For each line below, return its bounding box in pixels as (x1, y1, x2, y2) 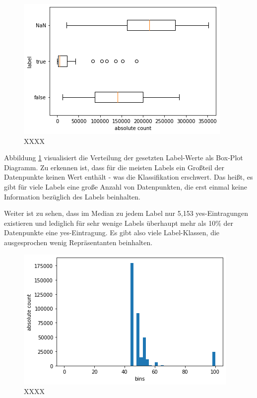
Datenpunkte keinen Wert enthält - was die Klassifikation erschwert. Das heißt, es (4, 172, 253, 182)
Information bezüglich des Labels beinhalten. (4, 191, 140, 201)
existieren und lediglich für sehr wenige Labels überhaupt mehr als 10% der (4, 217, 233, 228)
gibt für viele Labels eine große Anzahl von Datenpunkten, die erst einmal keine (4, 181, 247, 192)
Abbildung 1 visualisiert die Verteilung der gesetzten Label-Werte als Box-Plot (4, 152, 243, 163)
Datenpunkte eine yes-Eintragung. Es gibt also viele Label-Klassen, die (4, 227, 220, 238)
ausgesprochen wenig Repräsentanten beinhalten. (4, 237, 153, 247)
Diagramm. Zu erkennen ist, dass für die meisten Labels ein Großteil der (4, 162, 224, 172)
